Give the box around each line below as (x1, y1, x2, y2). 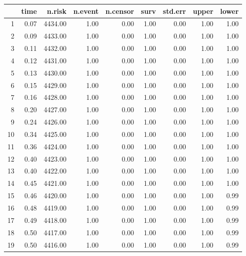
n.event (73, 5, 99, 16)
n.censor (105, 5, 134, 16)
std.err (163, 5, 186, 16)
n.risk (47, 5, 67, 16)
